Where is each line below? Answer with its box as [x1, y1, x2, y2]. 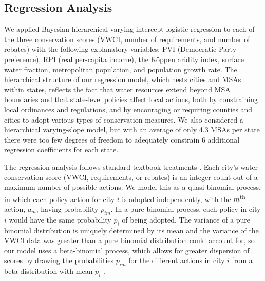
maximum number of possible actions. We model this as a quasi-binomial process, [4, 182, 261, 192]
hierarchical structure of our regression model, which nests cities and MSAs [4, 74, 241, 85]
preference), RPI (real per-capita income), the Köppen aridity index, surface [4, 53, 244, 64]
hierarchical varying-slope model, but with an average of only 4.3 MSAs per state [4, 124, 260, 135]
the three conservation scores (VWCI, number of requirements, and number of [4, 33, 250, 44]
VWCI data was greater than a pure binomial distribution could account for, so [4, 235, 255, 246]
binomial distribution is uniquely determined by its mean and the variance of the [4, 225, 259, 235]
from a [232, 255, 253, 266]
